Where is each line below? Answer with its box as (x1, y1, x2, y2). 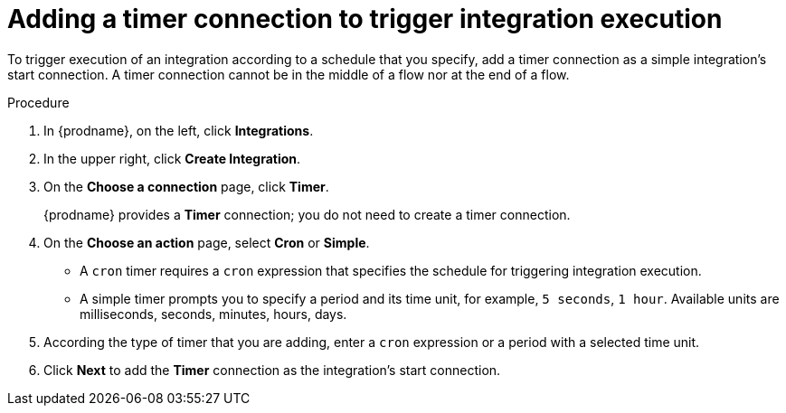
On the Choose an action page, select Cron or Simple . (43, 234, 370, 250)
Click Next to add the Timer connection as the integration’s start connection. (43, 361, 501, 378)
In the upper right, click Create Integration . (43, 150, 301, 166)
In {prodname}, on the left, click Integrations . (43, 122, 314, 138)
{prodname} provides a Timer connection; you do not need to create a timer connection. (43, 206, 571, 222)
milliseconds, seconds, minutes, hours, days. (80, 305, 347, 322)
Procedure (7, 94, 70, 110)
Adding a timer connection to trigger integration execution (7, 4, 723, 34)
